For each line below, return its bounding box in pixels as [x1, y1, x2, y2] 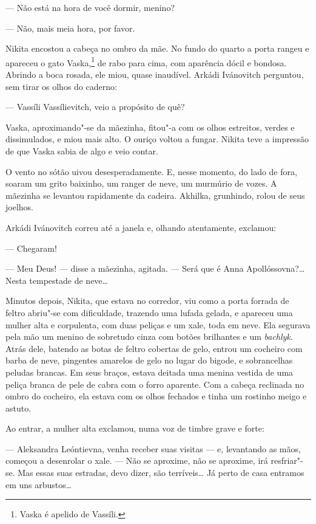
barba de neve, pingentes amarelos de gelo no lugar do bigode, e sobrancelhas [5, 354, 293, 367]
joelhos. [5, 201, 33, 213]
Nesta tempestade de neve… [5, 274, 108, 286]
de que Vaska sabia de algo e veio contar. [5, 145, 158, 157]
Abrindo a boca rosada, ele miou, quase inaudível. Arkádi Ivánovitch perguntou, [5, 68, 304, 81]
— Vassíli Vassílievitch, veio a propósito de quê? [5, 100, 185, 113]
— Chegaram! [5, 241, 57, 254]
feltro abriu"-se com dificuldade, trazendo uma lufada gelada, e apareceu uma [5, 306, 293, 319]
